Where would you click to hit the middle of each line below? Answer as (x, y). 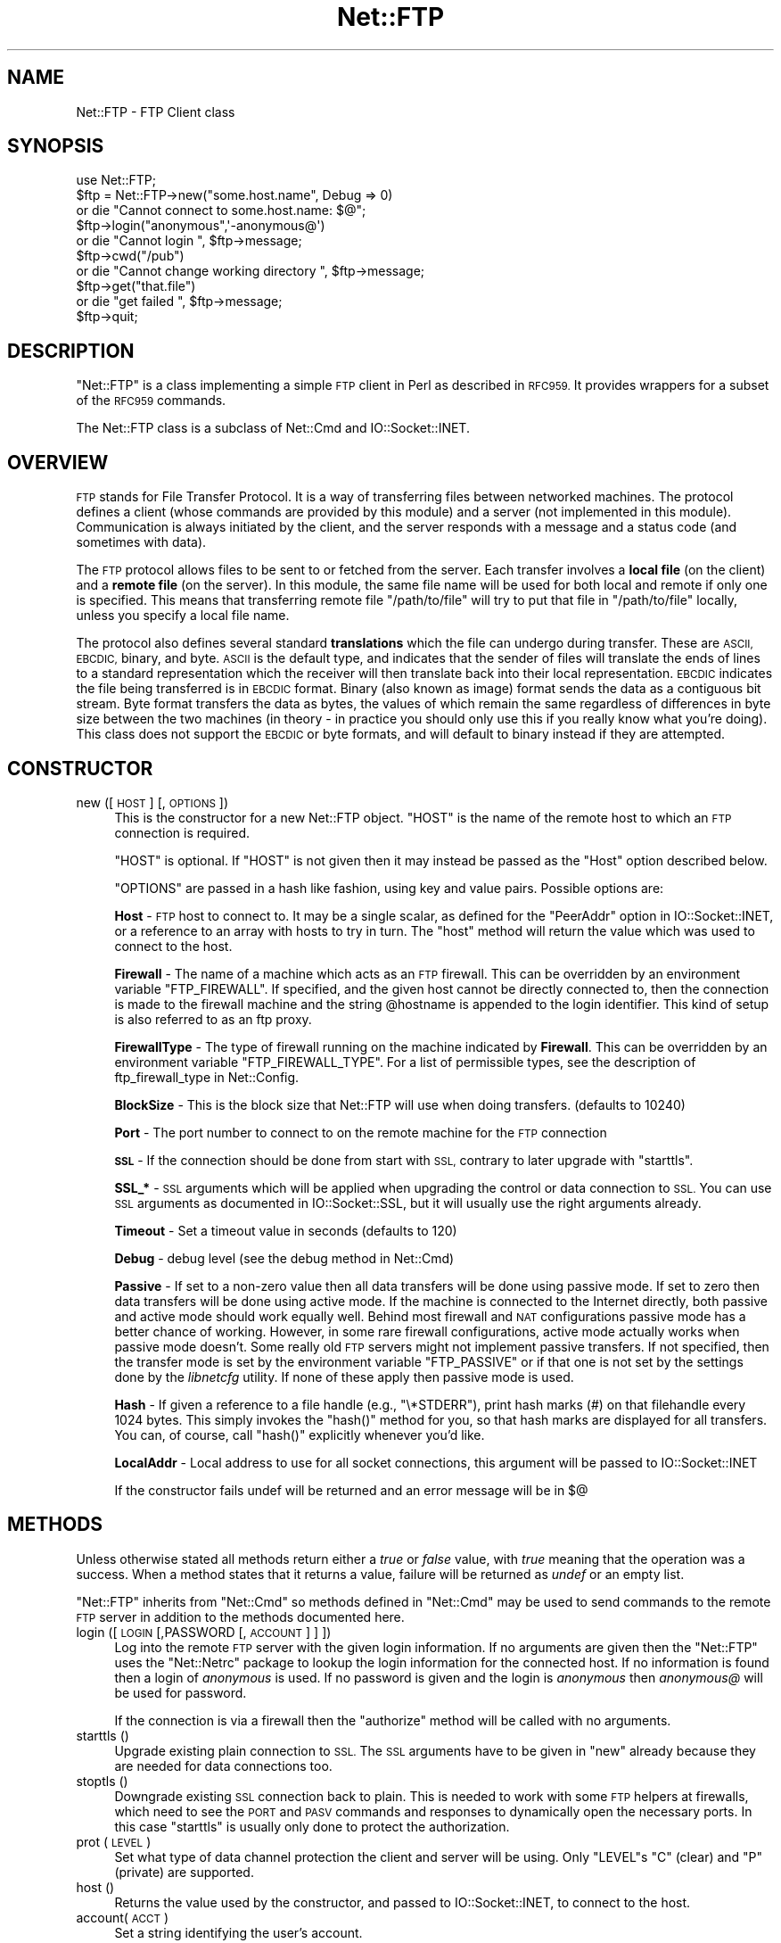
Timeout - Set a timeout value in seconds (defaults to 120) (286, 1230)
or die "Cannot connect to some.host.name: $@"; (221, 211)
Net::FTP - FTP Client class (156, 112)
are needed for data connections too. (223, 1765)
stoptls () (102, 1781)
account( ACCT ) (123, 1917)
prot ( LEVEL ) (114, 1841)
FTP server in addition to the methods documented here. (240, 1616)
